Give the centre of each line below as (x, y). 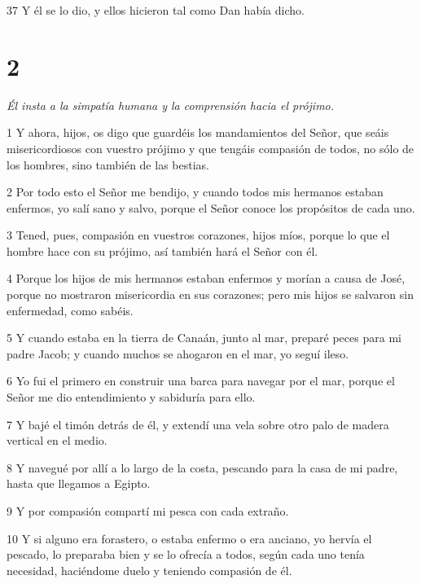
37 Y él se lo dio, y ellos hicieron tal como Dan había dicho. (156, 10)
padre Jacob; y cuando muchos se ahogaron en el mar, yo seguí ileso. (178, 353)
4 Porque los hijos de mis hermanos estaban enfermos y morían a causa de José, (206, 278)
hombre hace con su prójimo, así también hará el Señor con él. (162, 250)
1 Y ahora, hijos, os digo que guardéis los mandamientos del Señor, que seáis (198, 132)
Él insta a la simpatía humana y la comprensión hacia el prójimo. (171, 105)
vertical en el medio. (57, 440)
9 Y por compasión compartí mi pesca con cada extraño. (148, 511)
